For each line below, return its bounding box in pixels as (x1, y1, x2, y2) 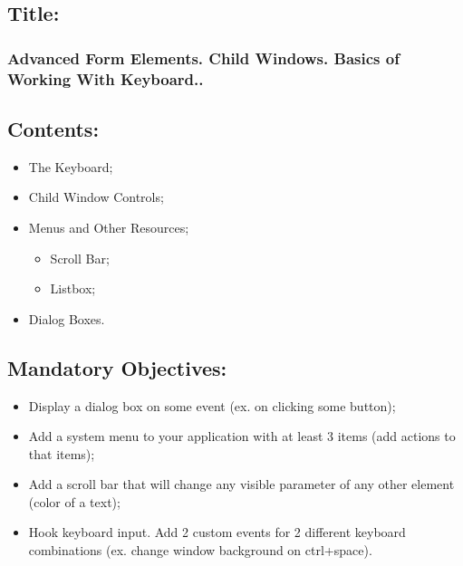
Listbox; (50, 279, 96, 298)
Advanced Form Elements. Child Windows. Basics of (7, 46, 400, 69)
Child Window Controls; (28, 187, 164, 206)
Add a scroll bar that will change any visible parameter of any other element (28, 475, 455, 494)
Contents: (7, 114, 100, 142)
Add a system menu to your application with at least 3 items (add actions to (28, 427, 456, 446)
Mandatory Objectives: (7, 353, 227, 381)
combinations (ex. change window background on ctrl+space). (28, 541, 372, 560)
